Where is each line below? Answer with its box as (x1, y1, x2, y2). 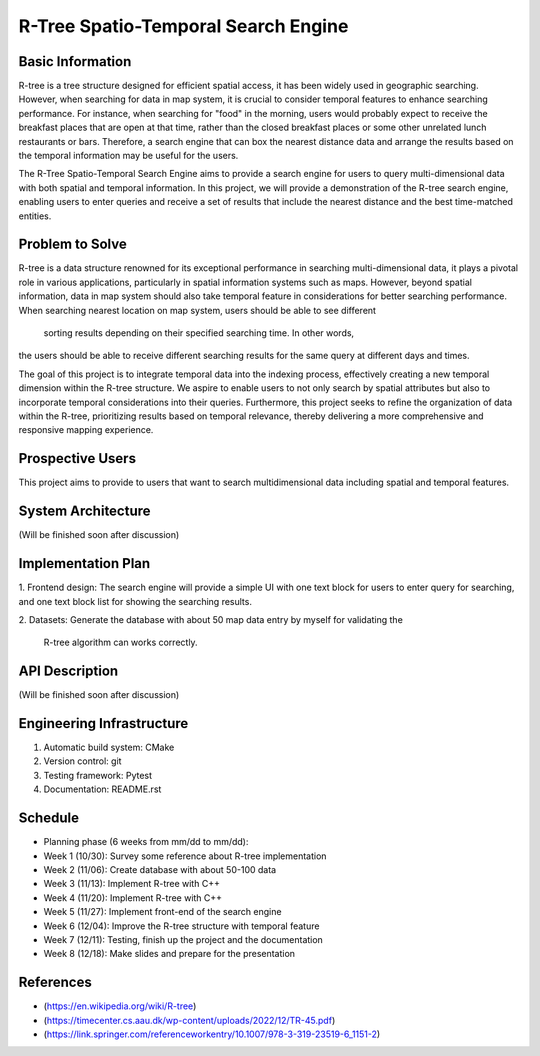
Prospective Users (18, 450, 137, 467)
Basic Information (18, 53, 132, 70)
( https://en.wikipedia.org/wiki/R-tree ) (43, 1000, 197, 1012)
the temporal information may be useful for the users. (18, 150, 239, 162)
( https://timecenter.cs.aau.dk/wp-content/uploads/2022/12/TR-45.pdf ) (43, 1014, 336, 1026)
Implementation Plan (18, 555, 151, 572)
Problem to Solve (18, 236, 127, 253)
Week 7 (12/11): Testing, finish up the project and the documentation (43, 933, 324, 945)
